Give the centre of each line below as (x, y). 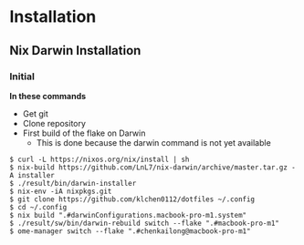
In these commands (48, 96)
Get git (35, 113)
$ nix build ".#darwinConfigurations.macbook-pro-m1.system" (128, 215)
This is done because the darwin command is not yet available (153, 142)
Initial (22, 77)
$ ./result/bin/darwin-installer (73, 183)
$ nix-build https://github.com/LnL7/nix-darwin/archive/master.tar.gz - (153, 167)
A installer (32, 175)
